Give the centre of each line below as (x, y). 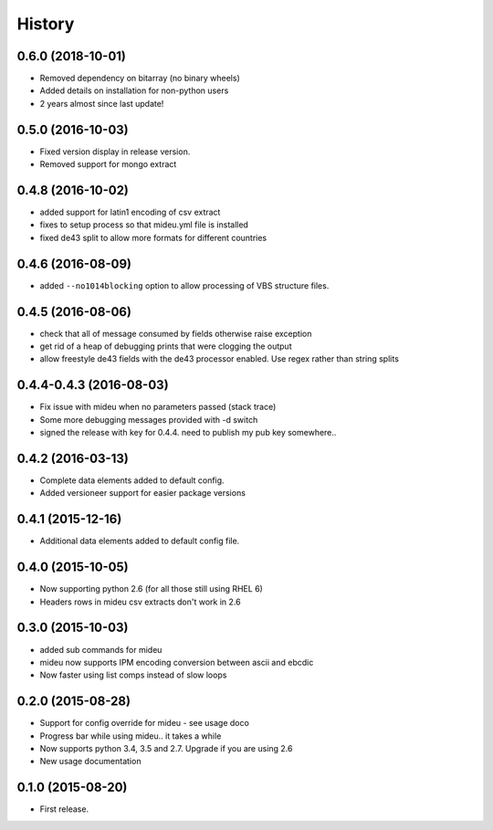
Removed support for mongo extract (108, 164)
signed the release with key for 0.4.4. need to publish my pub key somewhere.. (188, 433)
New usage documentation (90, 762)
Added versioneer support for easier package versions (143, 493)
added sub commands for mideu (101, 649)
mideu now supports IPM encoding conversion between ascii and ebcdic (177, 662)
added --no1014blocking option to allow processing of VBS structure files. (184, 285)
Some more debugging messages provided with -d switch (149, 419)
